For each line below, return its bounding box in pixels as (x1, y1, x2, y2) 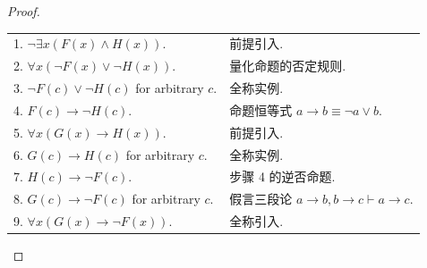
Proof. (7, 2, 40, 20)
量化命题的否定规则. (229, 56, 346, 75)
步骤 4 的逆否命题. (229, 167, 336, 186)
